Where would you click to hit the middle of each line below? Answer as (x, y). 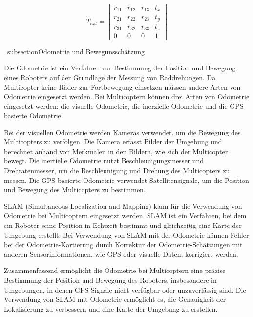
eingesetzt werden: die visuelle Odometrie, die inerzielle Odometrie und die (116, 106)
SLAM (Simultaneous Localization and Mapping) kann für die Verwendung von (123, 206)
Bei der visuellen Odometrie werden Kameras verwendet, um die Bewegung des (122, 132)
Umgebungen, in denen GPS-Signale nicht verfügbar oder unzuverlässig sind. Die (125, 289)
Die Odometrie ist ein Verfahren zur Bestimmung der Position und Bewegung (120, 68)
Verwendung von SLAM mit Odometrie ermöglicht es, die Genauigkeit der (115, 299)
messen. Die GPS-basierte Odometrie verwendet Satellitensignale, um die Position (126, 180)
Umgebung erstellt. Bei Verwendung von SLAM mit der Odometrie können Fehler (126, 235)
